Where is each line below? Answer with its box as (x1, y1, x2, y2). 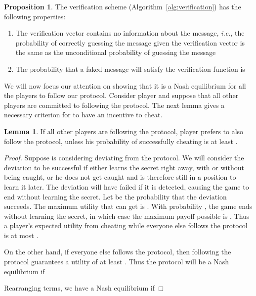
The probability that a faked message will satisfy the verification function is (15, 63, 245, 74)
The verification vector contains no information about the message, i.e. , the (15, 28, 245, 38)
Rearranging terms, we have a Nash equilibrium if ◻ (4, 283, 164, 293)
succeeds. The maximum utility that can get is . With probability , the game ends (4, 201, 253, 211)
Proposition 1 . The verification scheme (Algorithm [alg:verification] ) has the (4, 1, 241, 11)
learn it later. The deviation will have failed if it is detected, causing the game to (4, 181, 249, 192)
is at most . (4, 230, 39, 240)
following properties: (4, 11, 66, 21)
